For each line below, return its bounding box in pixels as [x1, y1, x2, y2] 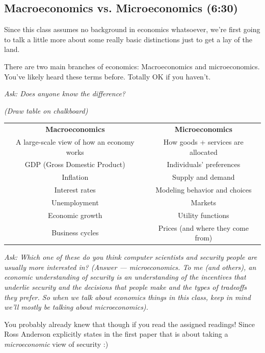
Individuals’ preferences [167, 159, 241, 170]
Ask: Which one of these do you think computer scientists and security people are [4, 252, 257, 262]
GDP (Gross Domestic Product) [24, 159, 125, 170]
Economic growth [48, 209, 102, 220]
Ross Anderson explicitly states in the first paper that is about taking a [4, 329, 228, 339]
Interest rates [54, 184, 96, 195]
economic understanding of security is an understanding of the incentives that [4, 271, 246, 282]
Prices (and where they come [158, 222, 249, 233]
